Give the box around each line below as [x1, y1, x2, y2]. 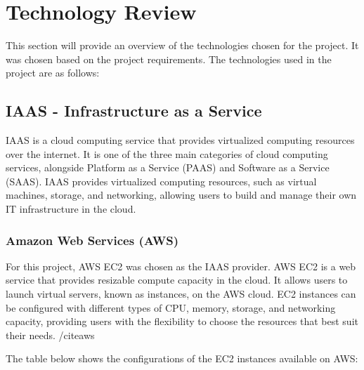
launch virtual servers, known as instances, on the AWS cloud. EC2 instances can [6, 286, 356, 301]
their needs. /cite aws [6, 327, 95, 342]
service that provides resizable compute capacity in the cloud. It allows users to [6, 272, 348, 287]
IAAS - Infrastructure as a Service [6, 100, 262, 121]
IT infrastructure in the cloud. [6, 201, 136, 216]
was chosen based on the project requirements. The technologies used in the [6, 51, 332, 66]
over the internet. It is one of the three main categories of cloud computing [6, 146, 328, 161]
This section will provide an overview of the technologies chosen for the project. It [6, 38, 359, 53]
